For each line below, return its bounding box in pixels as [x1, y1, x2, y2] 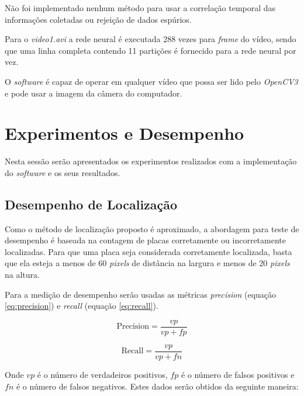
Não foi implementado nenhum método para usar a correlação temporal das [5, 2, 276, 13]
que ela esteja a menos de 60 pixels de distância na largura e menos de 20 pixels [5, 257, 290, 269]
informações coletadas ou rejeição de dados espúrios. [5, 13, 192, 25]
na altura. [5, 268, 40, 281]
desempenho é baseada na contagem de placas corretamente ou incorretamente [5, 234, 286, 246]
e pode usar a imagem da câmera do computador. [5, 87, 182, 99]
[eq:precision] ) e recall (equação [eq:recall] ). [5, 299, 158, 312]
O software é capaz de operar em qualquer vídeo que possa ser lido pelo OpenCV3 [5, 75, 298, 87]
